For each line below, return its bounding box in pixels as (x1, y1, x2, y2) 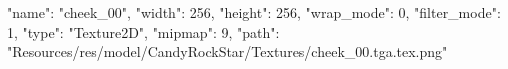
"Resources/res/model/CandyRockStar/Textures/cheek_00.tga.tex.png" (7, 41, 448, 62)
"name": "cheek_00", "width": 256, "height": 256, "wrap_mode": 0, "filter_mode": (7, 2, 501, 22)
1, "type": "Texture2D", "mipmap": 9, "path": (7, 21, 280, 42)
